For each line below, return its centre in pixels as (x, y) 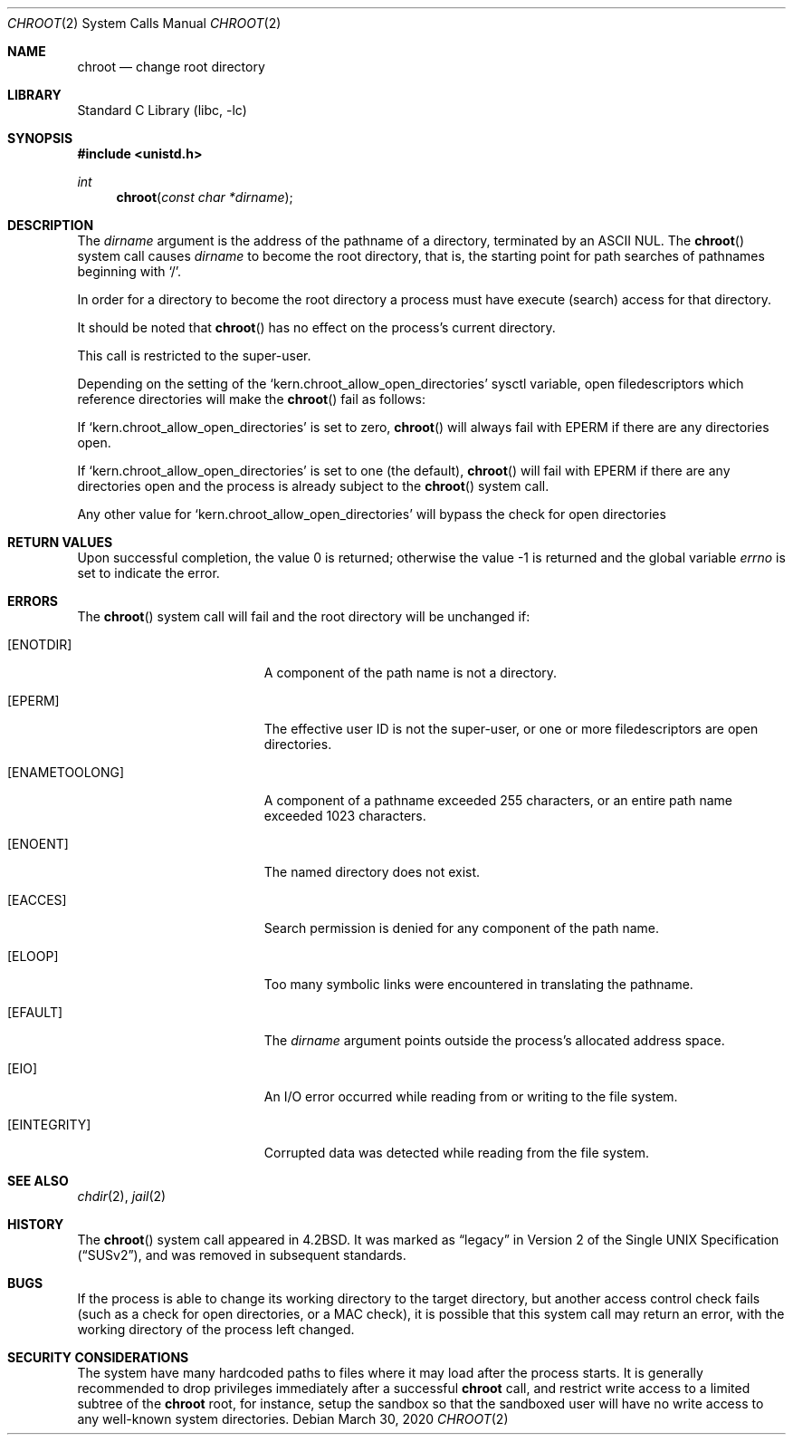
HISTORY (36, 1224)
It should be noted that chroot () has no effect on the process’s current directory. (316, 327)
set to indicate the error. (148, 573)
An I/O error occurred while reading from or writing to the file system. (471, 1096)
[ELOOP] (33, 956)
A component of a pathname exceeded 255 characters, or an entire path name (498, 800)
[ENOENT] (38, 844)
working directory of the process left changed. (216, 1329)
